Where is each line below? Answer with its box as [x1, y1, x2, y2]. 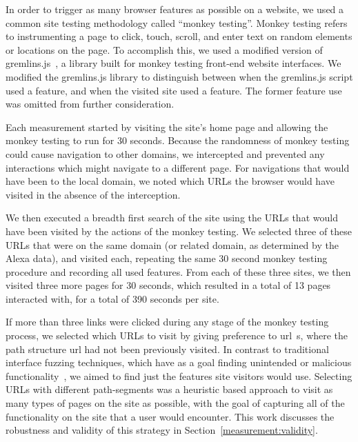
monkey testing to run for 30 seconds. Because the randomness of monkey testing [6, 133, 350, 148]
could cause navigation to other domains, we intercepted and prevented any [6, 146, 325, 161]
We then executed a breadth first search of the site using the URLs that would [6, 210, 338, 225]
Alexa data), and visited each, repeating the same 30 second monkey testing [6, 251, 328, 265]
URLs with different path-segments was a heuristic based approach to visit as [6, 382, 333, 396]
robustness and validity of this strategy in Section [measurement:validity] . [6, 423, 318, 437]
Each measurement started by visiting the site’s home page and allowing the [6, 119, 328, 134]
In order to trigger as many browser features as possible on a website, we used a [6, 2, 344, 16]
